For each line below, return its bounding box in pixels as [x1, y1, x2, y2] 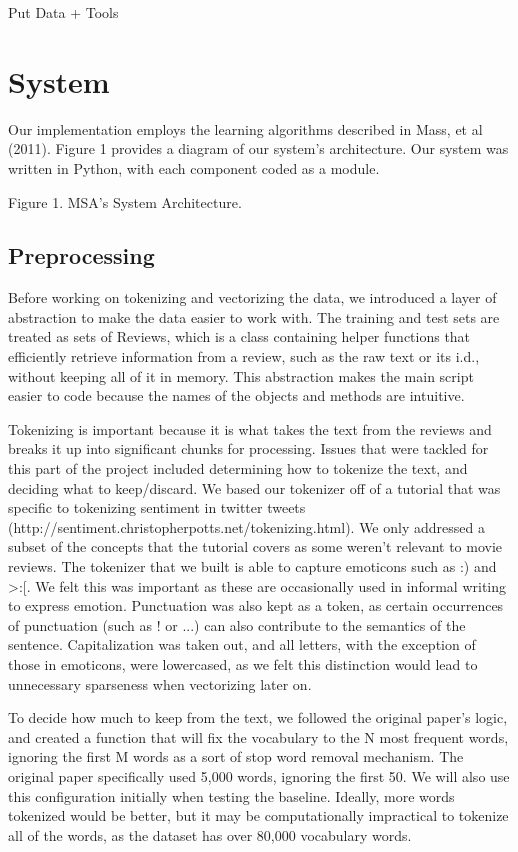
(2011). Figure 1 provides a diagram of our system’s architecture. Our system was [8, 138, 509, 159]
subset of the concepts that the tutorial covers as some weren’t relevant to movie [8, 536, 503, 557]
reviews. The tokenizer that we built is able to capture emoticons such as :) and [8, 556, 497, 577]
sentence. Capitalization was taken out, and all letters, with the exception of [8, 634, 476, 655]
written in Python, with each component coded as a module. [8, 157, 380, 178]
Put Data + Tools [8, 2, 119, 22]
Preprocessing [8, 240, 155, 271]
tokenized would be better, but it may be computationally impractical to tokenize [8, 805, 509, 826]
